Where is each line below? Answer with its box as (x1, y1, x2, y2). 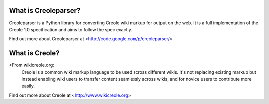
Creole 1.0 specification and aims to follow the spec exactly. (9, 26, 132, 32)
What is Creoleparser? (9, 6, 81, 15)
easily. (21, 83, 35, 89)
